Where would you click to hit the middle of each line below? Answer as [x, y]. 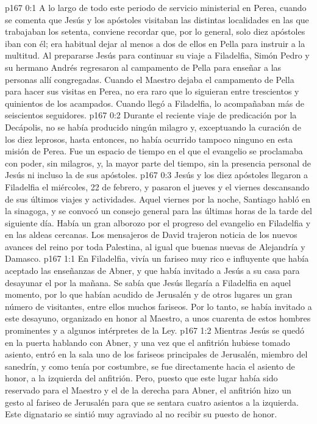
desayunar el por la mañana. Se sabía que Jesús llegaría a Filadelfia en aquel [148, 282]
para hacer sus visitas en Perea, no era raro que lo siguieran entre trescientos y [152, 91]
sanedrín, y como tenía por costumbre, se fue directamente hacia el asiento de [150, 366]
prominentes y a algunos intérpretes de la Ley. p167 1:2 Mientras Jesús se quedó [155, 330]
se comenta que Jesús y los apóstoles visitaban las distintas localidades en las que [157, 19]
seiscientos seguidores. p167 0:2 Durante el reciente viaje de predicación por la [151, 115]
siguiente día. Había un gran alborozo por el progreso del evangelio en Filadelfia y [158, 222]
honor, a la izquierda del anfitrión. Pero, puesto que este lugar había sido [141, 378]
